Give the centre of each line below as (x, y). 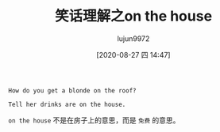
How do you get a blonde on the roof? (72, 91)
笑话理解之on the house (133, 16)
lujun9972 (133, 38)
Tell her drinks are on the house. (67, 104)
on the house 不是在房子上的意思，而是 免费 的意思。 (94, 120)
